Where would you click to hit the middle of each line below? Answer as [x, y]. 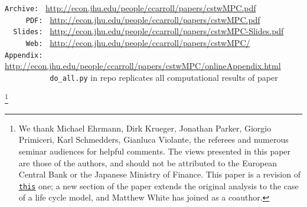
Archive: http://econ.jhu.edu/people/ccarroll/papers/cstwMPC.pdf [130, 8]
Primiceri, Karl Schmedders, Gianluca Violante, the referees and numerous [153, 139]
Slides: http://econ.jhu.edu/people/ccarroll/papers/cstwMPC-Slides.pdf [148, 31]
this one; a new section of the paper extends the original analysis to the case [159, 185]
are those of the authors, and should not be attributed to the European [148, 162]
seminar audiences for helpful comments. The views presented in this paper [155, 151]
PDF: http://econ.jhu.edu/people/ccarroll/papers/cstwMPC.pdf [143, 19]
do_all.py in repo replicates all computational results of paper [164, 77]
